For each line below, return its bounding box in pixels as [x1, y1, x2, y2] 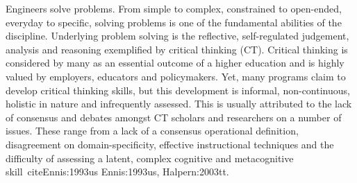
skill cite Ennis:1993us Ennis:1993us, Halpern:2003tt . [6, 164, 229, 179]
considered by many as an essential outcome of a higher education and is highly [6, 55, 344, 70]
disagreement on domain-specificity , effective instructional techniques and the [6, 137, 334, 151]
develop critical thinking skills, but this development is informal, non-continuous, [6, 82, 350, 97]
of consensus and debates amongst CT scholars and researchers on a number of [6, 110, 342, 124]
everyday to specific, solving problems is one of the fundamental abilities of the [6, 15, 342, 29]
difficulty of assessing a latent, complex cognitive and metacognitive [6, 150, 294, 165]
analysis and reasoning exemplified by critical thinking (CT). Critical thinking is [6, 42, 348, 56]
